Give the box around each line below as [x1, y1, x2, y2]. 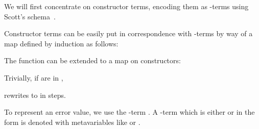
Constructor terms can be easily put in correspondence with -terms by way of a [4, 28, 253, 39]
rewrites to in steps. [4, 89, 66, 100]
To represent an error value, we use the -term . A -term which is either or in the [4, 107, 255, 117]
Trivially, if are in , [4, 72, 63, 83]
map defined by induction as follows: [4, 38, 119, 48]
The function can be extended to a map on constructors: [4, 55, 181, 66]
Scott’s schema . [4, 11, 56, 21]
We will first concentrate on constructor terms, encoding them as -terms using [4, 1, 249, 11]
